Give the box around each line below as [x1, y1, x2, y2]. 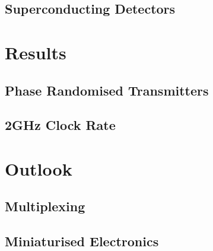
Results [5, 40, 66, 64]
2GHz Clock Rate [5, 116, 116, 134]
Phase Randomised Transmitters [5, 81, 209, 99]
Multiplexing [5, 197, 85, 215]
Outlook [5, 156, 72, 180]
